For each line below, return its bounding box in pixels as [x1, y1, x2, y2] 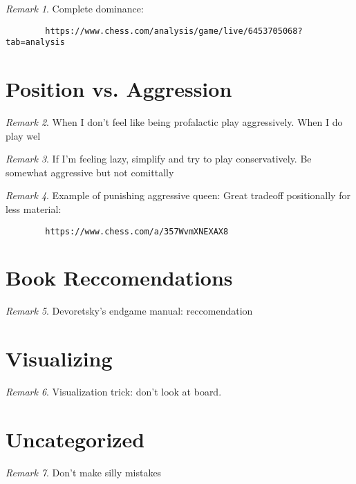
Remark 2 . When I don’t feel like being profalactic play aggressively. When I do [6, 115, 343, 129]
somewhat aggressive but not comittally [6, 165, 174, 179]
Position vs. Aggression [6, 75, 232, 103]
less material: [6, 202, 62, 216]
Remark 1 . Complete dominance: [6, 1, 144, 15]
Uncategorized [6, 425, 145, 453]
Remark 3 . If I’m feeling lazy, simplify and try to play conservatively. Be [6, 151, 312, 166]
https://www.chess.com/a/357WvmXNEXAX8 [45, 226, 229, 236]
